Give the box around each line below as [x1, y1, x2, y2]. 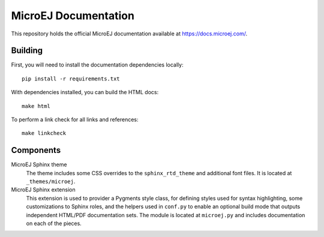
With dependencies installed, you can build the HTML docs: [11, 89, 159, 96]
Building [11, 46, 43, 56]
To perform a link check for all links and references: [11, 116, 139, 123]
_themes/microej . [26, 178, 76, 185]
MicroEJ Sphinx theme [11, 161, 67, 168]
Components [11, 145, 61, 155]
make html [22, 103, 50, 109]
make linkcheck [22, 130, 67, 137]
